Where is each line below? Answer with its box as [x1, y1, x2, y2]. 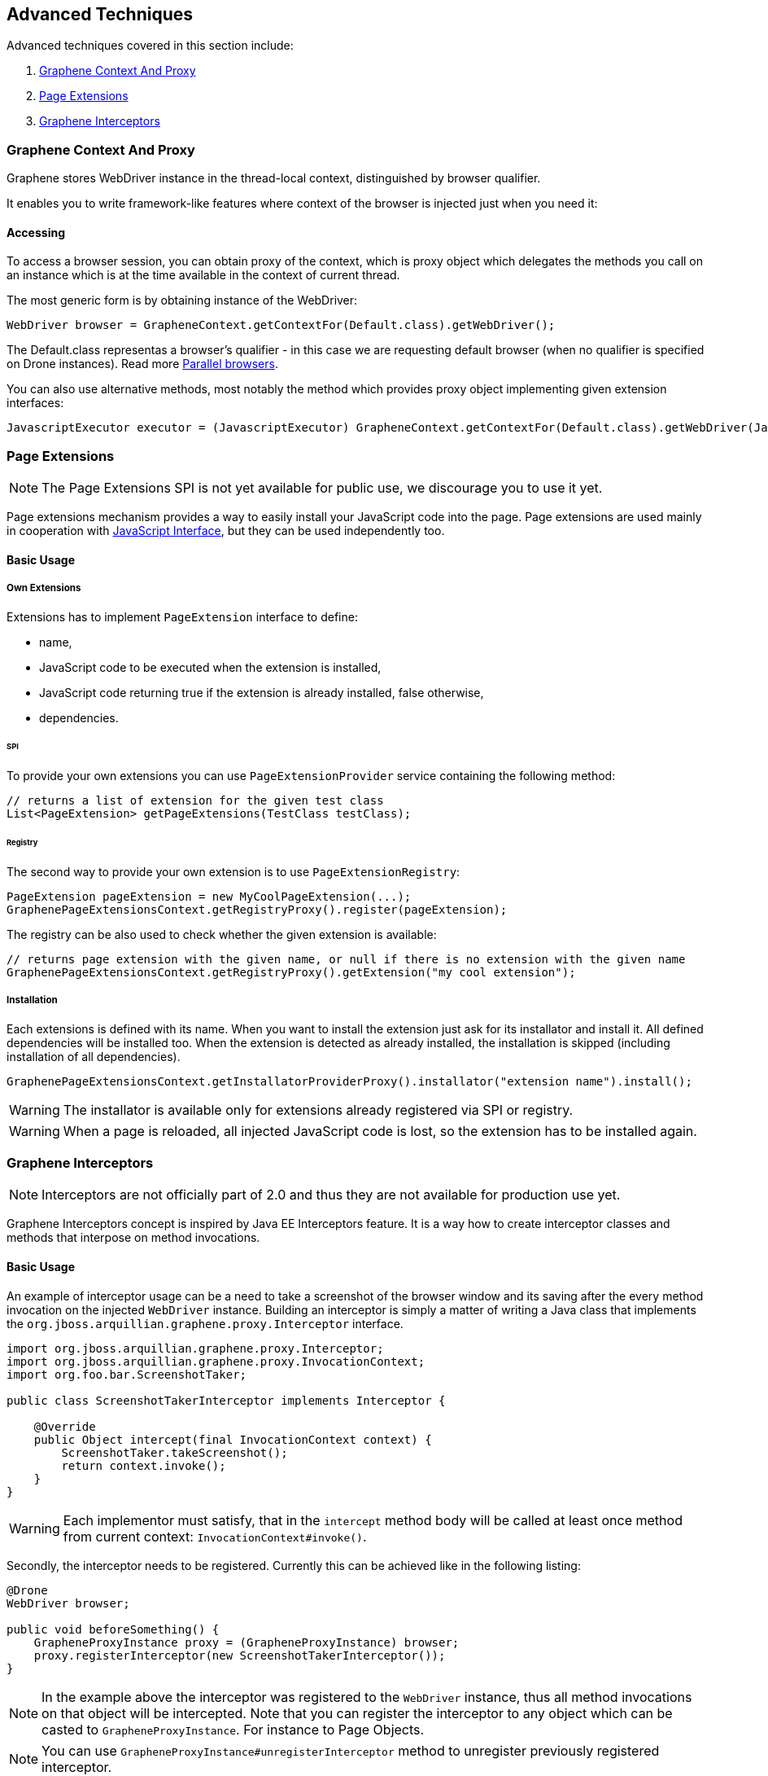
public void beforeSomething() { [7, 1622, 220, 1636]
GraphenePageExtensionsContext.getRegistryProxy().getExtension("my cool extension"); [7, 965, 576, 979]
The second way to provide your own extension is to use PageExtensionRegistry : [7, 864, 460, 879]
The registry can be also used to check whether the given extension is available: [7, 927, 437, 941]
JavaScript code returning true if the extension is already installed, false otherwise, [39, 685, 484, 699]
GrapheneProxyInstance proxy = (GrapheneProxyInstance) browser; [33, 1635, 460, 1649]
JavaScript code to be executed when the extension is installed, [39, 660, 382, 674]
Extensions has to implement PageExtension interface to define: [7, 609, 358, 624]
